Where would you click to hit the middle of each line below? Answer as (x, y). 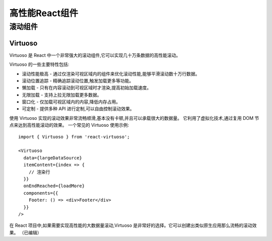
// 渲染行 (39, 172)
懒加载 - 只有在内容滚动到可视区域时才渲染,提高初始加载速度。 (87, 88)
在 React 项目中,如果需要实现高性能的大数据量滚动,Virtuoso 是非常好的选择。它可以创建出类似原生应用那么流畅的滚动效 (133, 225)
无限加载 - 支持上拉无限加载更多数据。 (62, 95)
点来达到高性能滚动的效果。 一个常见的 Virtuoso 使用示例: (69, 125)
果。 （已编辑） (25, 232)
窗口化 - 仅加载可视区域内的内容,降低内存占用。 (71, 102)
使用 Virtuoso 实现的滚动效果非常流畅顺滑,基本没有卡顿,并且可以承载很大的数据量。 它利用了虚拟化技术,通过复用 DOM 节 (134, 118)
